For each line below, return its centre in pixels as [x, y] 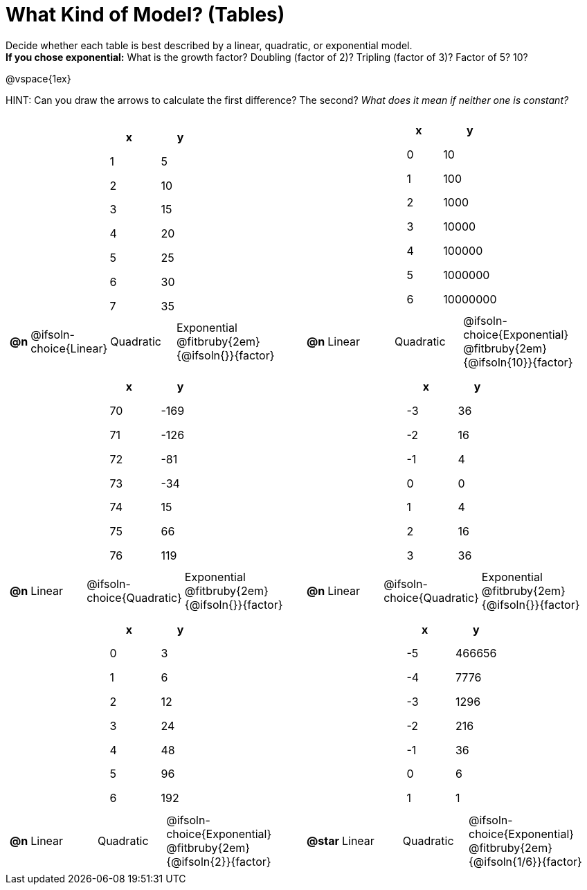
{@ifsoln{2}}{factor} [219, 861]
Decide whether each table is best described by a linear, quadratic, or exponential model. [209, 45]
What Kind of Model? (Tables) [145, 15]
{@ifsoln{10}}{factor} [518, 362]
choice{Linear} [69, 348]
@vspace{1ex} [38, 78]
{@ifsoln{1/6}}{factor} [525, 861]
